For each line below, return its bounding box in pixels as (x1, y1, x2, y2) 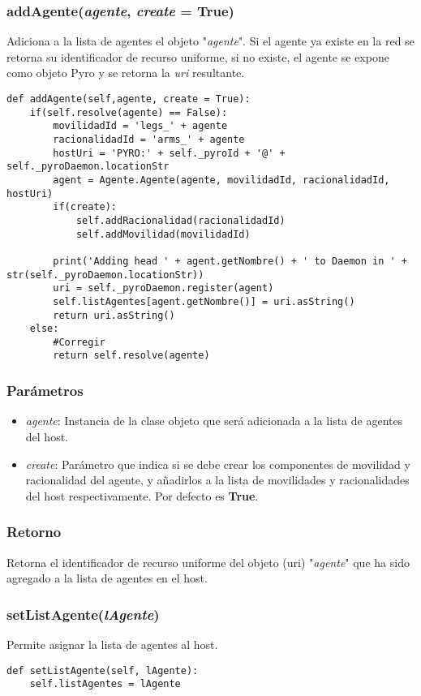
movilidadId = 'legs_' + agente (53, 120, 228, 132)
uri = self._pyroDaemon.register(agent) (53, 282, 274, 294)
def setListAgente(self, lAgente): (6, 664, 199, 677)
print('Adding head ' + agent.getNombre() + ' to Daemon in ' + (53, 255, 407, 267)
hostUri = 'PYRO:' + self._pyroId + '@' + (53, 147, 286, 159)
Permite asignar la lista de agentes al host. (6, 635, 218, 652)
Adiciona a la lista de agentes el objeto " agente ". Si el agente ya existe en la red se (6, 32, 415, 49)
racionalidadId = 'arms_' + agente (53, 133, 245, 145)
